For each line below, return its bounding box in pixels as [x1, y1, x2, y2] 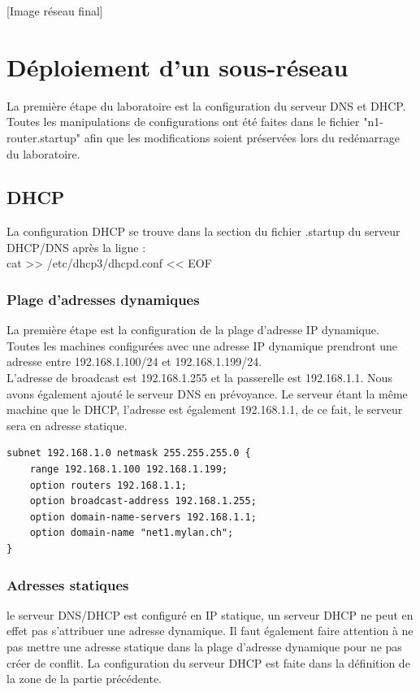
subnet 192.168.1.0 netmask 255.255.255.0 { [6, 447, 251, 459]
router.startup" [6, 128, 81, 146]
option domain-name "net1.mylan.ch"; [29, 527, 234, 539]
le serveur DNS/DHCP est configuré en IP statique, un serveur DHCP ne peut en [6, 606, 414, 623]
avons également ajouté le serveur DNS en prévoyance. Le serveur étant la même [6, 385, 408, 402]
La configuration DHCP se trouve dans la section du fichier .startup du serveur [6, 223, 401, 240]
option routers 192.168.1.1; [29, 479, 187, 491]
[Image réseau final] [6, 2, 103, 19]
